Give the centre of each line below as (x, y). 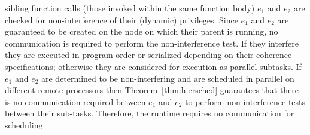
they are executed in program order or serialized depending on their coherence (148, 55)
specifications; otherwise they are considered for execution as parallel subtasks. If (153, 66)
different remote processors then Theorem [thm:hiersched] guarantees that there (152, 90)
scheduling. (25, 125)
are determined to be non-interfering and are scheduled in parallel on (168, 78)
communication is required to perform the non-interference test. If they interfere (152, 43)
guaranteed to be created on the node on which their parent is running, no (142, 31)
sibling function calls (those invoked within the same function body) (130, 8)
